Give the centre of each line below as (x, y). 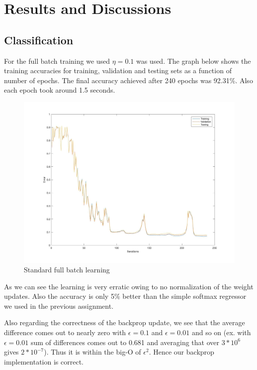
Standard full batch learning (67, 270)
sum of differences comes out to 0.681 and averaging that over (125, 342)
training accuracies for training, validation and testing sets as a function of (118, 70)
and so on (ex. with (221, 332)
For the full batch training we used (57, 61)
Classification (39, 40)
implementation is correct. (44, 361)
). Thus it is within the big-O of (92, 352)
